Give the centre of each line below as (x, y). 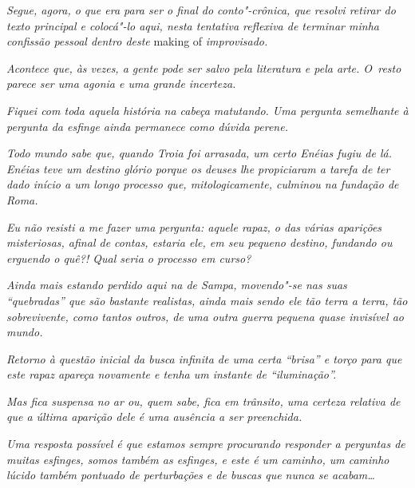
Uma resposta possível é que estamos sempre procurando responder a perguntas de (206, 444)
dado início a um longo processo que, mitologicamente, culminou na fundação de (203, 184)
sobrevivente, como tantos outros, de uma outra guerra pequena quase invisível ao (205, 316)
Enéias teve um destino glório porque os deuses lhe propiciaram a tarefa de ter (198, 168)
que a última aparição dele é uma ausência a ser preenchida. (154, 417)
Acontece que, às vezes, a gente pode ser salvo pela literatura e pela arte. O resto (204, 67)
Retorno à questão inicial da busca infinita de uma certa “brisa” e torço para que (204, 358)
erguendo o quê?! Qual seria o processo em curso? (129, 258)
